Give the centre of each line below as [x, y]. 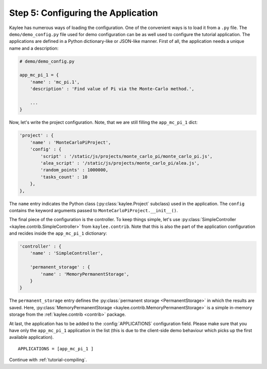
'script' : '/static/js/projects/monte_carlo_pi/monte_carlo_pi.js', [126, 156]
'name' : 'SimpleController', [67, 253]
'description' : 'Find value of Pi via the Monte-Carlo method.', [112, 89]
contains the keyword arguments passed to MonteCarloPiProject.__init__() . [93, 210]
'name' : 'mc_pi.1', [55, 82]
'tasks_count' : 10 [64, 177]
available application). [31, 337]
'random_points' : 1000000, [74, 170]
